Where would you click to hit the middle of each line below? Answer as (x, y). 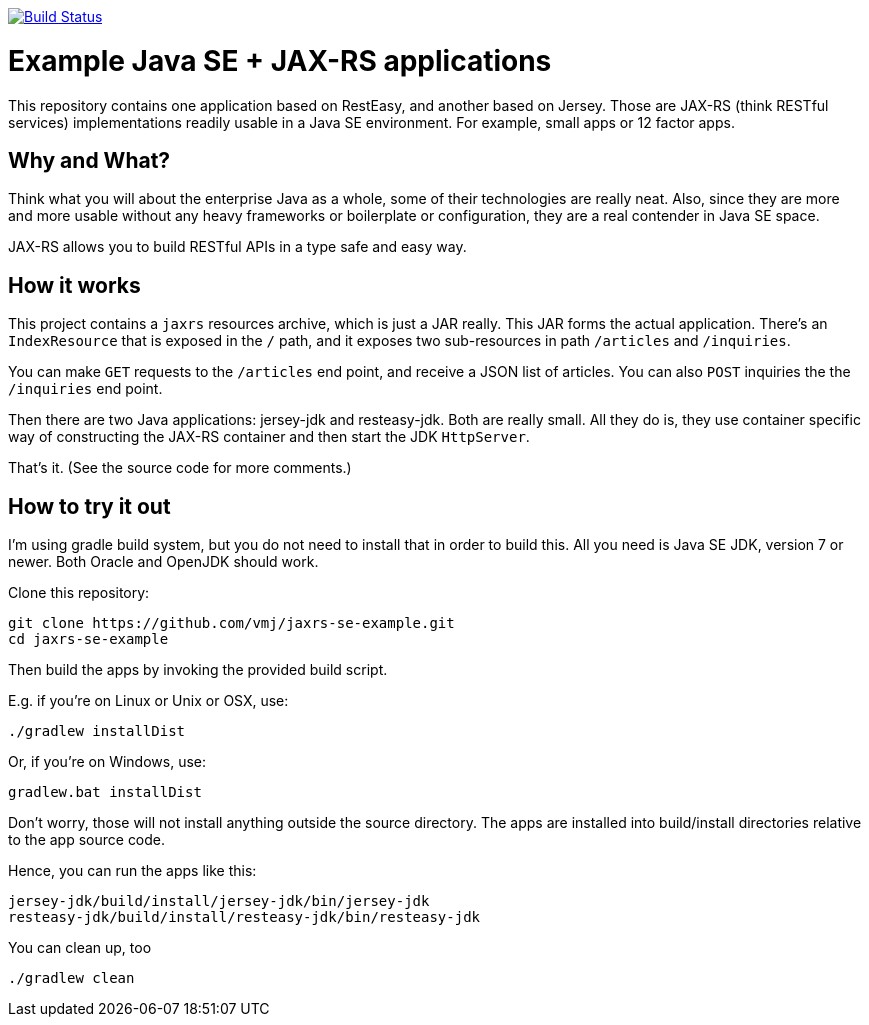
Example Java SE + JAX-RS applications (280, 60)
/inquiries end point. (85, 389)
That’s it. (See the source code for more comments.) (180, 468)
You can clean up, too (80, 948)
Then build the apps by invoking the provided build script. (198, 670)
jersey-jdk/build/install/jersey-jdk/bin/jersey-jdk (219, 901)
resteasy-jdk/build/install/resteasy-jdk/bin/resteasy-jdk (244, 917)
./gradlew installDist (97, 731)
